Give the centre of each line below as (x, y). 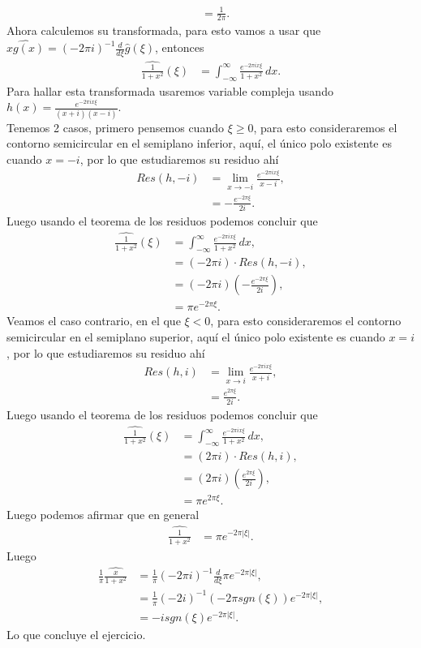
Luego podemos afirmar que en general (103, 515)
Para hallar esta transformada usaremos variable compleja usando (170, 90)
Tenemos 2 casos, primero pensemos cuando (115, 127)
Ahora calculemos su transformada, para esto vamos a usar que (164, 30)
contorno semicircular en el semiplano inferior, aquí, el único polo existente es (199, 143)
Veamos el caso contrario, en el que (94, 321)
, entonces (180, 47)
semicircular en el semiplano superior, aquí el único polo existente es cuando (196, 336)
